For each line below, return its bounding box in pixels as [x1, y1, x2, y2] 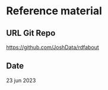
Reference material [6, 4, 102, 18]
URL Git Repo [6, 28, 56, 38]
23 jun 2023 [6, 76, 36, 84]
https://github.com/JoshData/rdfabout [6, 44, 99, 51]
